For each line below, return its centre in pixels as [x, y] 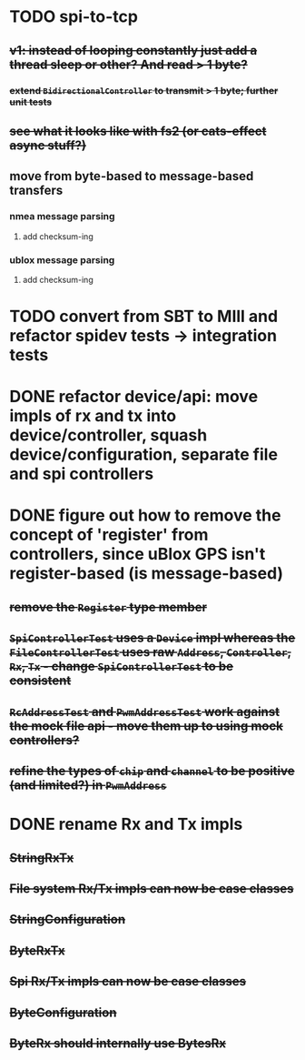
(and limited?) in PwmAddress [88, 785]
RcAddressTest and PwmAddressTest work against [144, 712]
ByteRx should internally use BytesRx [118, 1043]
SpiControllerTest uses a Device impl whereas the [152, 638]
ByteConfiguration [63, 1012]
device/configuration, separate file [144, 454]
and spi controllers [82, 474]
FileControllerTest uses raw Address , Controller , [151, 652]
